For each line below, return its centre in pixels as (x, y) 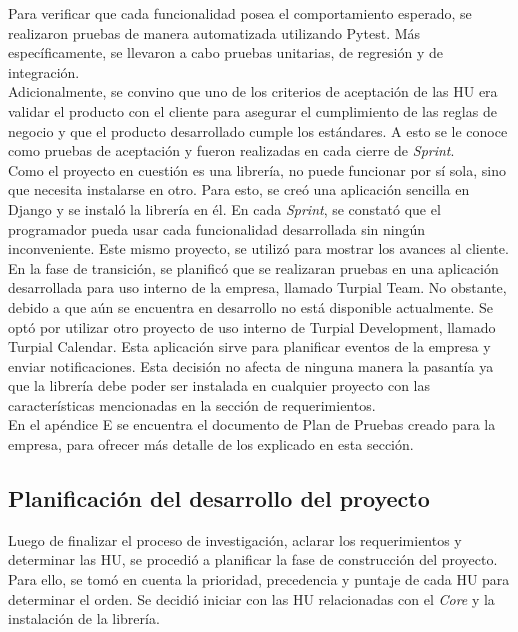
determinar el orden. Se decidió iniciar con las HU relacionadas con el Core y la (251, 598)
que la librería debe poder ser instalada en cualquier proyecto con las (219, 385)
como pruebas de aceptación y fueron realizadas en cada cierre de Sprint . (231, 150)
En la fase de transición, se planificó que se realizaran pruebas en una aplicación (253, 267)
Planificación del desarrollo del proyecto (219, 498)
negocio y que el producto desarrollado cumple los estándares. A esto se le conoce (258, 130)
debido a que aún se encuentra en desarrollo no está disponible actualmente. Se (250, 306)
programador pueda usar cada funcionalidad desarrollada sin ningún (217, 228)
